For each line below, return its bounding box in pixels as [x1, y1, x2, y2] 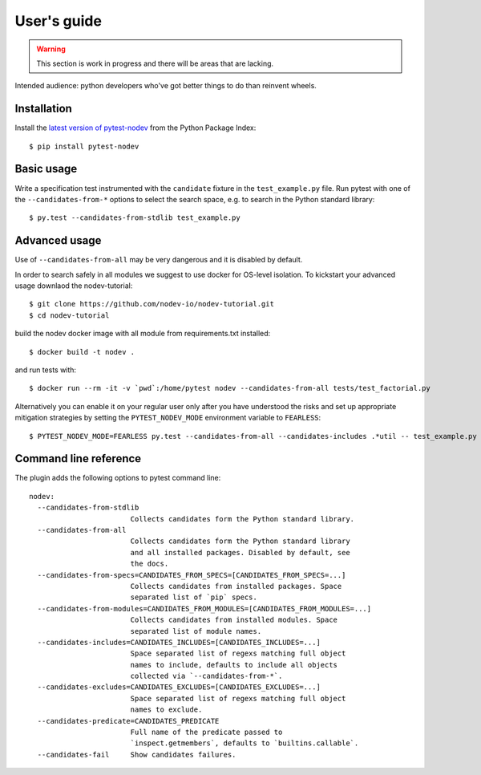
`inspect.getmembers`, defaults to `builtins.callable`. [130, 739, 359, 748]
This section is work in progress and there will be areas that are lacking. [36, 59, 274, 68]
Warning [36, 44, 66, 54]
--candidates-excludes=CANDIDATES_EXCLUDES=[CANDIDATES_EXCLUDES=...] [37, 683, 321, 692]
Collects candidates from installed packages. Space [130, 582, 342, 590]
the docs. [130, 559, 169, 569]
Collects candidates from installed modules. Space [130, 615, 338, 625]
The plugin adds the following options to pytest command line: [14, 473, 221, 483]
